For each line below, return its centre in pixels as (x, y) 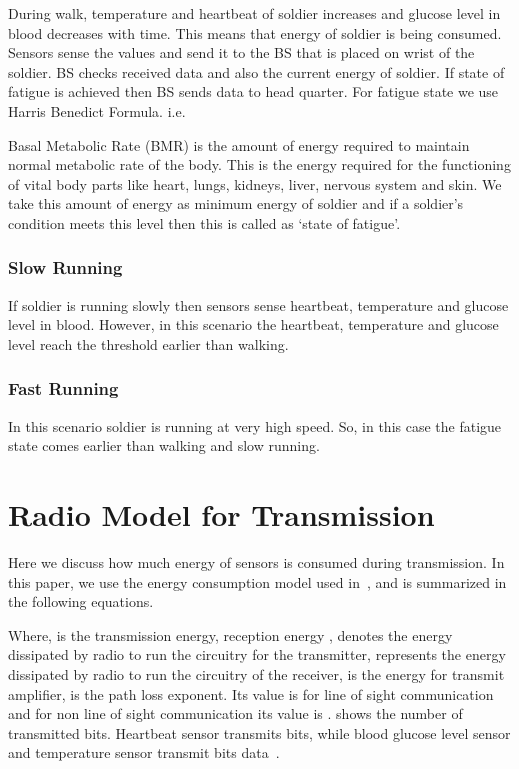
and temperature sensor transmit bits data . (144, 752)
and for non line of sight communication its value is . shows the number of (235, 713)
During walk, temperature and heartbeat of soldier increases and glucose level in (254, 13)
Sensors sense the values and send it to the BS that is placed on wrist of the (241, 52)
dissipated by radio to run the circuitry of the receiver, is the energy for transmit (256, 674)
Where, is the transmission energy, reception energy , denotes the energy (230, 634)
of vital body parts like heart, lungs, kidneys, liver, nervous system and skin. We (255, 183)
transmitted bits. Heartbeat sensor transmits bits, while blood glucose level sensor (259, 732)
